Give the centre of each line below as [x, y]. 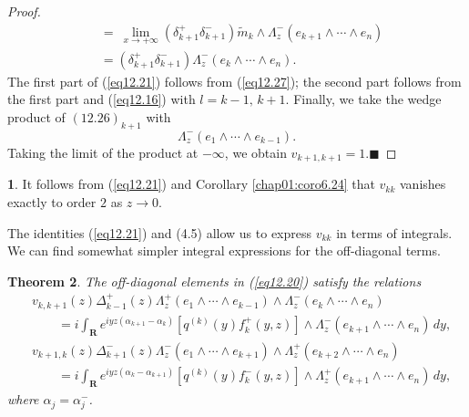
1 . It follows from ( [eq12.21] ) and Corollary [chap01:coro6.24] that [191, 184]
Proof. [24, 11]
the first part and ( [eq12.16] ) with [102, 99]
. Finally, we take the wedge [363, 99]
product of [36, 117]
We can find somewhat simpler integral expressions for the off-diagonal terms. [224, 250]
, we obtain [255, 152]
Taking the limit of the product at [103, 152]
